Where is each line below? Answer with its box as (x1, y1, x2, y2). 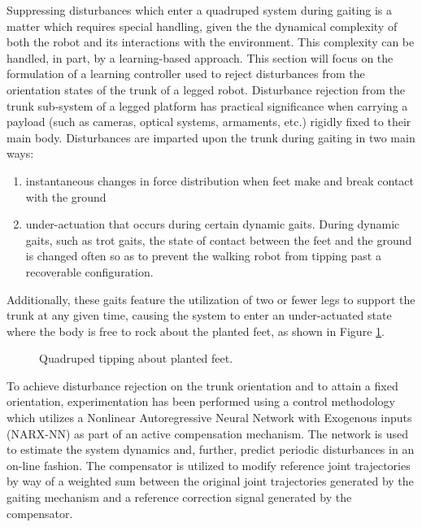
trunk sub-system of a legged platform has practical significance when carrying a (7, 97, 408, 114)
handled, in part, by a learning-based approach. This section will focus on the (7, 49, 394, 66)
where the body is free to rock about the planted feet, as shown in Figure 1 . (7, 322, 385, 339)
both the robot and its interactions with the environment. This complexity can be (7, 33, 415, 50)
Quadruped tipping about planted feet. (39, 350, 233, 367)
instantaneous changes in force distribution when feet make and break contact (25, 172, 414, 189)
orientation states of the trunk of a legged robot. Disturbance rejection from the (7, 81, 405, 98)
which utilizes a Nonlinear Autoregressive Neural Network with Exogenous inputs (7, 409, 412, 426)
